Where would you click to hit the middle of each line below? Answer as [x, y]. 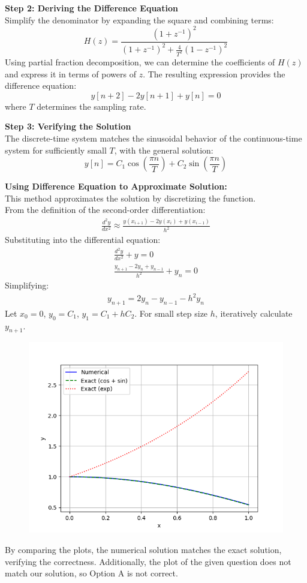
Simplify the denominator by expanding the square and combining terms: [139, 19]
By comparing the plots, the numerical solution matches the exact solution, [143, 550]
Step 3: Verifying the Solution [68, 126]
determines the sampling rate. [91, 106]
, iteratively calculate [254, 313]
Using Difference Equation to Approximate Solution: [116, 186]
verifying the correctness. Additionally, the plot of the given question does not [148, 561]
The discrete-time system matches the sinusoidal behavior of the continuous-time [153, 138]
